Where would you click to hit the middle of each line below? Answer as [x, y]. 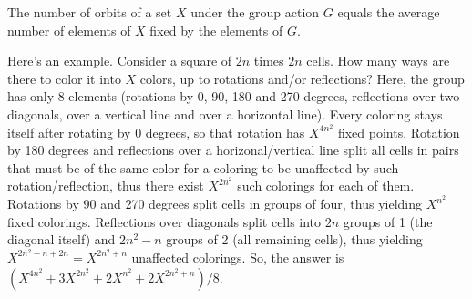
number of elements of [69, 30]
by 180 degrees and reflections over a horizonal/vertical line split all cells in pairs [233, 150]
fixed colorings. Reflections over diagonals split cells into [164, 221]
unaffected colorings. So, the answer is [238, 257]
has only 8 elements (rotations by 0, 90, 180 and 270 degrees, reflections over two [234, 96]
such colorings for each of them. [326, 186]
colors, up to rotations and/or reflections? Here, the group [302, 78]
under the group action [255, 12]
